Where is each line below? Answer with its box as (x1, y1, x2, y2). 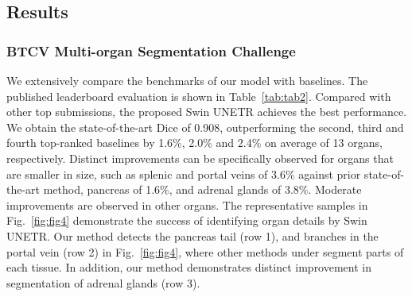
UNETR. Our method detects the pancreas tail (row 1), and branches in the (6, 227, 379, 244)
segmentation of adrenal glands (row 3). (6, 274, 200, 291)
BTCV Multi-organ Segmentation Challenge (6, 40, 296, 60)
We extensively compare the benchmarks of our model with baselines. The (6, 72, 368, 88)
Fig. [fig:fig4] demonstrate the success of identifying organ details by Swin (6, 212, 367, 229)
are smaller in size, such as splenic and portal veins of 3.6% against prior (6, 165, 361, 182)
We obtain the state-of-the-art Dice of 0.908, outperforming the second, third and (6, 118, 404, 135)
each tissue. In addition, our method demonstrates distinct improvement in (6, 259, 372, 276)
